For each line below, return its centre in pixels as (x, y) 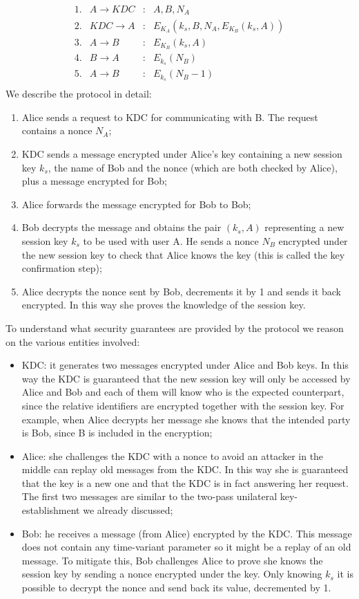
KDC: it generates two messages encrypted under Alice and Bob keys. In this (185, 365)
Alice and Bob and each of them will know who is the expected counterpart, (183, 392)
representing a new (304, 227)
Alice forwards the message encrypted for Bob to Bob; (136, 204)
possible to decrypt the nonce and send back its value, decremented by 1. (176, 588)
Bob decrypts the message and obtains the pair (122, 227)
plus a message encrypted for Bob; (94, 181)
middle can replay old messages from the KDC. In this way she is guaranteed (185, 469)
